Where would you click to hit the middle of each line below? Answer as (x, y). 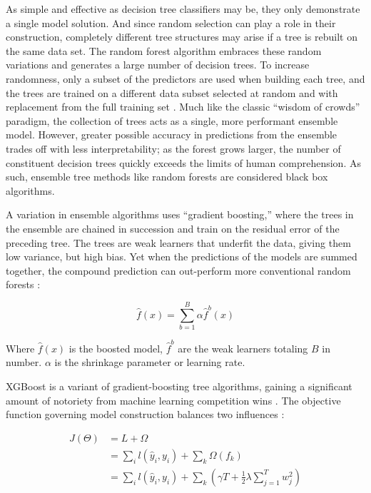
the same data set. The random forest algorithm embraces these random (164, 50)
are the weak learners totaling (243, 348)
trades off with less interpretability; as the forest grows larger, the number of (173, 148)
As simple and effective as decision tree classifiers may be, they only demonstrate (183, 9)
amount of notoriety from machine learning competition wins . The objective (173, 400)
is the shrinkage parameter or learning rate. (150, 362)
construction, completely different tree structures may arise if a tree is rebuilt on (182, 37)
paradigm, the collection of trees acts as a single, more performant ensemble (172, 120)
